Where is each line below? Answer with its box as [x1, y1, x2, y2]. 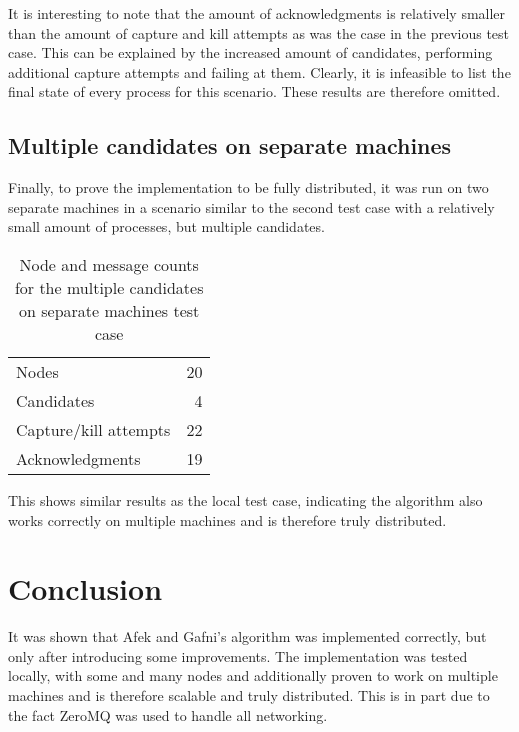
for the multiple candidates [14, 275, 204, 299]
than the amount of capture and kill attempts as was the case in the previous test [8, 22, 510, 43]
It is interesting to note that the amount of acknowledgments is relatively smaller [8, 3, 506, 23]
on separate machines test [19, 298, 200, 322]
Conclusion [8, 568, 163, 609]
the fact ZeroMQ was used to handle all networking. [8, 704, 328, 725]
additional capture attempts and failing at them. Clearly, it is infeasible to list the [8, 61, 511, 82]
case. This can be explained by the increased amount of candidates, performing [8, 42, 493, 63]
